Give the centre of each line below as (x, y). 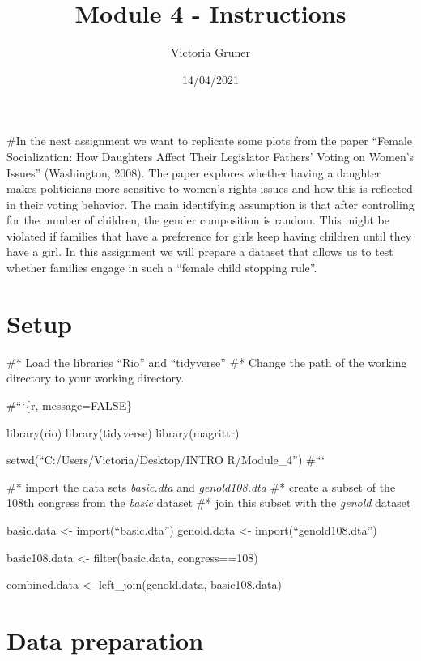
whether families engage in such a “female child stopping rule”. (162, 268)
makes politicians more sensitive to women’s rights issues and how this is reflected (210, 188)
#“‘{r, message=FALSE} (70, 405)
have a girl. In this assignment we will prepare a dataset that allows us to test (200, 252)
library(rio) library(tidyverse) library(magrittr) (123, 432)
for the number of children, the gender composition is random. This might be (198, 220)
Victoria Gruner (210, 52)
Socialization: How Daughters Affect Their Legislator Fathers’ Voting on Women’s (210, 156)
